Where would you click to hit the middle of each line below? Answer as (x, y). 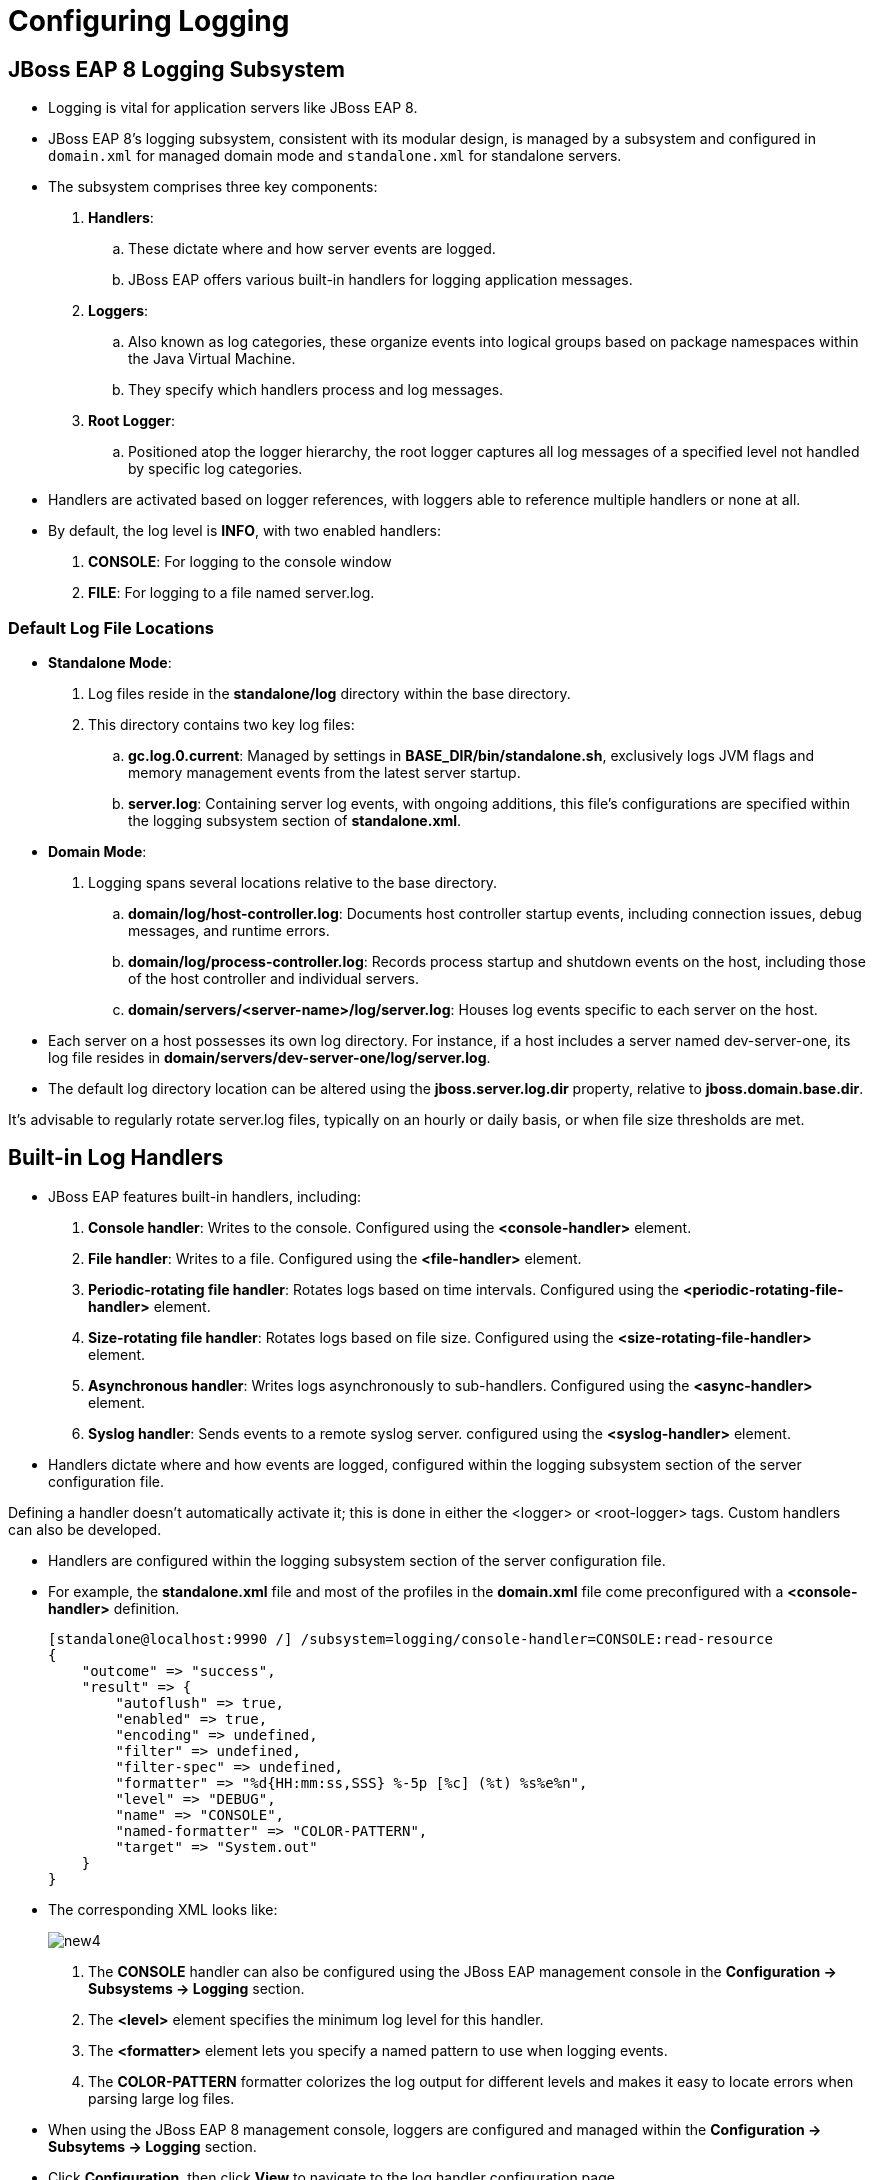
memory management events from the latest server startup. (324, 772)
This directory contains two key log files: (221, 724)
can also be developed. (85, 1529)
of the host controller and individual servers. (273, 978)
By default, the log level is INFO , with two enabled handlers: (245, 531)
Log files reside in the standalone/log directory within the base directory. (329, 693)
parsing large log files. (161, 2098)
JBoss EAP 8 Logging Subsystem (176, 69)
